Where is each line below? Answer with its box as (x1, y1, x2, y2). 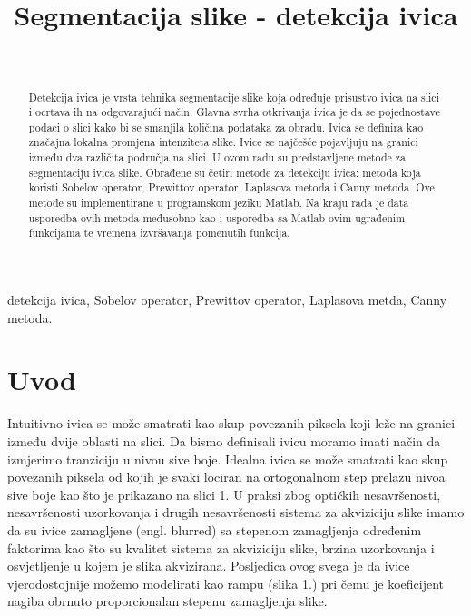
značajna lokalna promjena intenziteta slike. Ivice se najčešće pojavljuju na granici (28, 134, 418, 150)
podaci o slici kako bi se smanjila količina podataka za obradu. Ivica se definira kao (28, 119, 424, 134)
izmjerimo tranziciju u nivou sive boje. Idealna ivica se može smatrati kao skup (7, 449, 448, 468)
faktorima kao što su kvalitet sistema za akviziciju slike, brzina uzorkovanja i (7, 538, 435, 557)
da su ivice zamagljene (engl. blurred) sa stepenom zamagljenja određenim (7, 520, 422, 539)
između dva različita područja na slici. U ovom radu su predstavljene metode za (28, 150, 406, 165)
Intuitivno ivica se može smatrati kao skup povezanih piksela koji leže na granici (7, 414, 456, 433)
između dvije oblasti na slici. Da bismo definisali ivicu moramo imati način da (7, 431, 441, 450)
